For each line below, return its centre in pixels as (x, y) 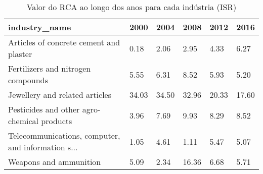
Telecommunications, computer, (64, 135)
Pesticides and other (44, 109)
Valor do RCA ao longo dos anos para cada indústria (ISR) (131, 7)
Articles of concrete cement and (64, 42)
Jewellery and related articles (60, 95)
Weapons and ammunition (55, 162)
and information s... (43, 147)
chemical (23, 121)
